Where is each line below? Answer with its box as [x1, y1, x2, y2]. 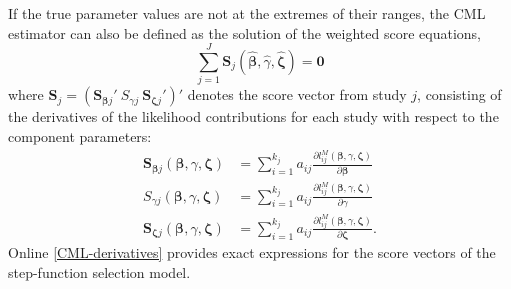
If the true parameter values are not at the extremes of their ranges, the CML [8, 3, 486, 23]
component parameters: [8, 125, 152, 146]
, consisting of [417, 84, 502, 105]
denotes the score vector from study [187, 84, 407, 105]
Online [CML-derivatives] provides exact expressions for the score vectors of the [8, 242, 496, 263]
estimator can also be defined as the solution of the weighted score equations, [8, 22, 482, 43]
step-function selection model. [8, 261, 191, 282]
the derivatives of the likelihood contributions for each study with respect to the [8, 106, 499, 127]
